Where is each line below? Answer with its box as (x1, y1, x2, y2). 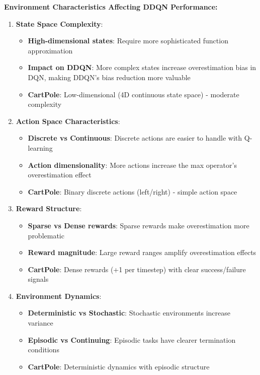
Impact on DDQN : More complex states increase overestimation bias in (28, 62, 256, 73)
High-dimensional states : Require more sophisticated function (28, 35, 228, 46)
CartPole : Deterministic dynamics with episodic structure (28, 361, 210, 371)
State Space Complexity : (16, 18, 103, 29)
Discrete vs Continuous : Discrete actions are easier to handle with (28, 133, 242, 143)
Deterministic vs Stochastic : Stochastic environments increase (28, 307, 231, 318)
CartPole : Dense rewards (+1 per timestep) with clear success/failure (28, 264, 246, 274)
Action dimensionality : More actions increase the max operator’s (28, 159, 237, 170)
